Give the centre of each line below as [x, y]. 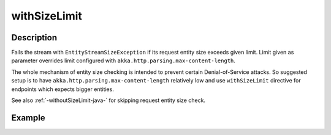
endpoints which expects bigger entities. [63, 89]
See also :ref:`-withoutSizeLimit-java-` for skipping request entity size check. [108, 100]
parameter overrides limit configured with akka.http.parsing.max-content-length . [124, 60]
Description [34, 38]
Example [28, 118]
